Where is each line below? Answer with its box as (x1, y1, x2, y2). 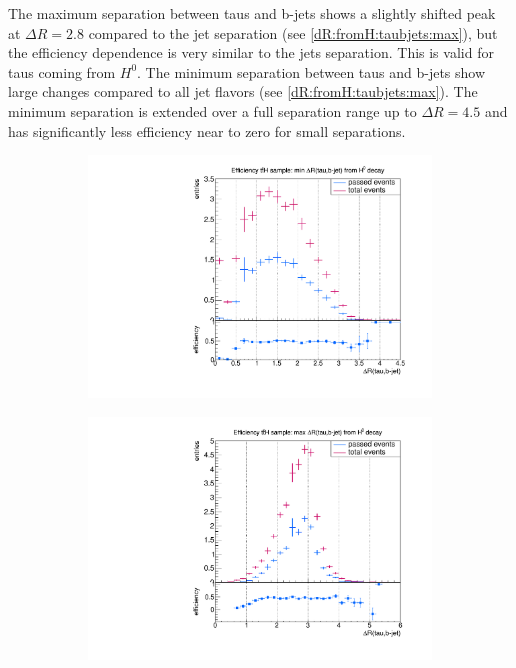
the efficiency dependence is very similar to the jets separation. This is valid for (8, 42, 494, 63)
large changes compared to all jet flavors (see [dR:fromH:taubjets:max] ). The (8, 81, 478, 102)
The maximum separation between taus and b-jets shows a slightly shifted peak (8, 3, 496, 23)
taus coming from (8, 61, 116, 82)
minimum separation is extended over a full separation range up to (8, 100, 417, 121)
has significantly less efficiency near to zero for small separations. (8, 120, 406, 141)
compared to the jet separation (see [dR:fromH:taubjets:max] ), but (88, 22, 498, 43)
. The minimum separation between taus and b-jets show (137, 61, 486, 82)
